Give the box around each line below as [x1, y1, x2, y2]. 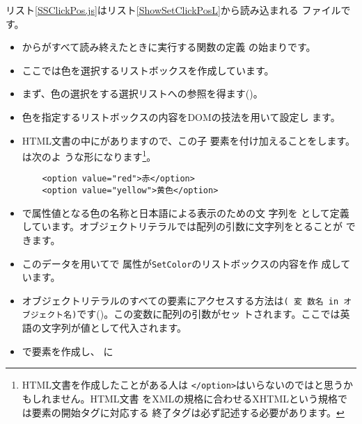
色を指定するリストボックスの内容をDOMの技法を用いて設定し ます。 [22, 109, 340, 124]
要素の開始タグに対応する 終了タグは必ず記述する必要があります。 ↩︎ [31, 405, 345, 419]
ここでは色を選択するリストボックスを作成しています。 [22, 63, 274, 77]
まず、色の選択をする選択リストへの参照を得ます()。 [22, 86, 263, 101]
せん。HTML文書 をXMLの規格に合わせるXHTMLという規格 [61, 391, 338, 405]
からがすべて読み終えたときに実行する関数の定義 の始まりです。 [22, 40, 316, 54]
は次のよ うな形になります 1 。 [22, 147, 157, 163]
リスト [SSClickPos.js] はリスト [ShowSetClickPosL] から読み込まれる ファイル [6, 3, 341, 17]
